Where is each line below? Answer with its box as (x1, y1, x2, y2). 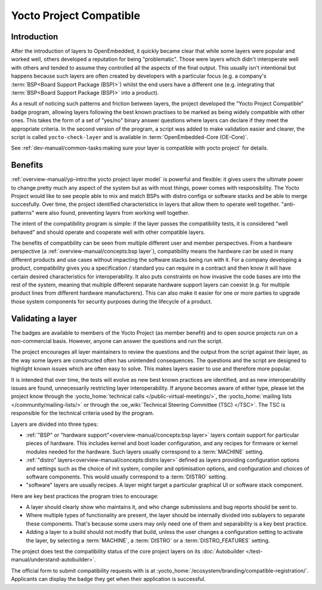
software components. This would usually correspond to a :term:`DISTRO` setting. (26, 473, 227, 480)
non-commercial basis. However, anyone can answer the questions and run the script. (11, 338, 223, 345)
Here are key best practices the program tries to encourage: (11, 492, 159, 499)
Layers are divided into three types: (11, 421, 98, 428)
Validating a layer (11, 313, 78, 323)
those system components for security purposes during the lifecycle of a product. (11, 298, 212, 305)
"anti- (281, 200, 296, 208)
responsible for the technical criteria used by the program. (11, 409, 154, 417)
